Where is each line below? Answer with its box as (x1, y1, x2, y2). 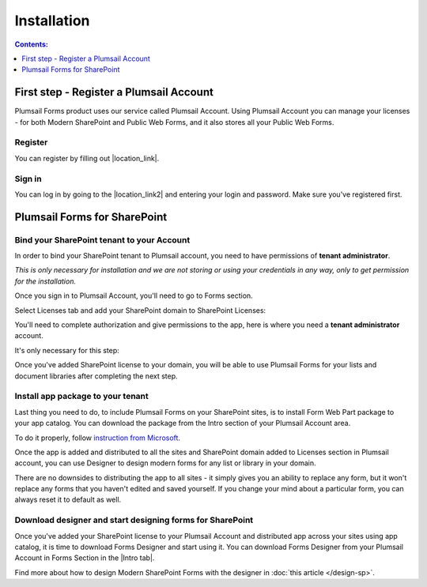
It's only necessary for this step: (14, 345, 120, 355)
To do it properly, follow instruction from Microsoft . (14, 433, 181, 442)
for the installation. (14, 277, 77, 286)
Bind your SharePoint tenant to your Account (14, 234, 191, 245)
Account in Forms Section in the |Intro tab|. (14, 553, 155, 563)
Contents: (14, 40, 49, 49)
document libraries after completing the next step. (14, 371, 178, 381)
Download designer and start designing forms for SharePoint (14, 514, 254, 525)
